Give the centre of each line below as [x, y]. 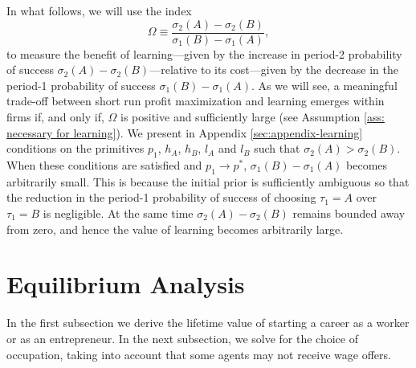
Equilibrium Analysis [126, 284]
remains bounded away [349, 213]
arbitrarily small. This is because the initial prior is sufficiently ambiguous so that [208, 181]
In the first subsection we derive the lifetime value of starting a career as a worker [208, 323]
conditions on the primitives [75, 148]
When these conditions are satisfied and [104, 165]
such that [277, 148]
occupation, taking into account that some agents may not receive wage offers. [199, 354]
